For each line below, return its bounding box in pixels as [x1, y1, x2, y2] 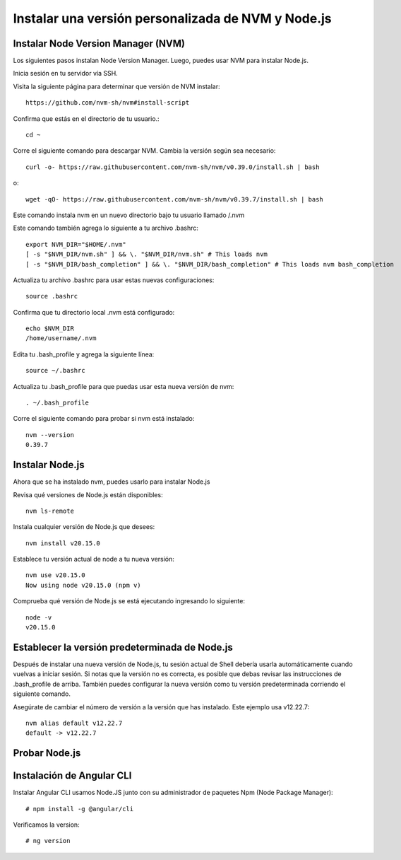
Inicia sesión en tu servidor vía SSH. [13, 69, 118, 78]
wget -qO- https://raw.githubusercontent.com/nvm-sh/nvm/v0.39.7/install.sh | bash [25, 195, 324, 203]
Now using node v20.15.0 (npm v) [25, 581, 141, 589]
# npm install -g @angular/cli [25, 805, 134, 813]
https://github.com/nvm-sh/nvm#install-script [25, 99, 190, 107]
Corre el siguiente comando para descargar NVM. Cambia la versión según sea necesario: [13, 146, 276, 155]
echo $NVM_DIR [25, 325, 74, 332]
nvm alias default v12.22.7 [25, 719, 123, 727]
